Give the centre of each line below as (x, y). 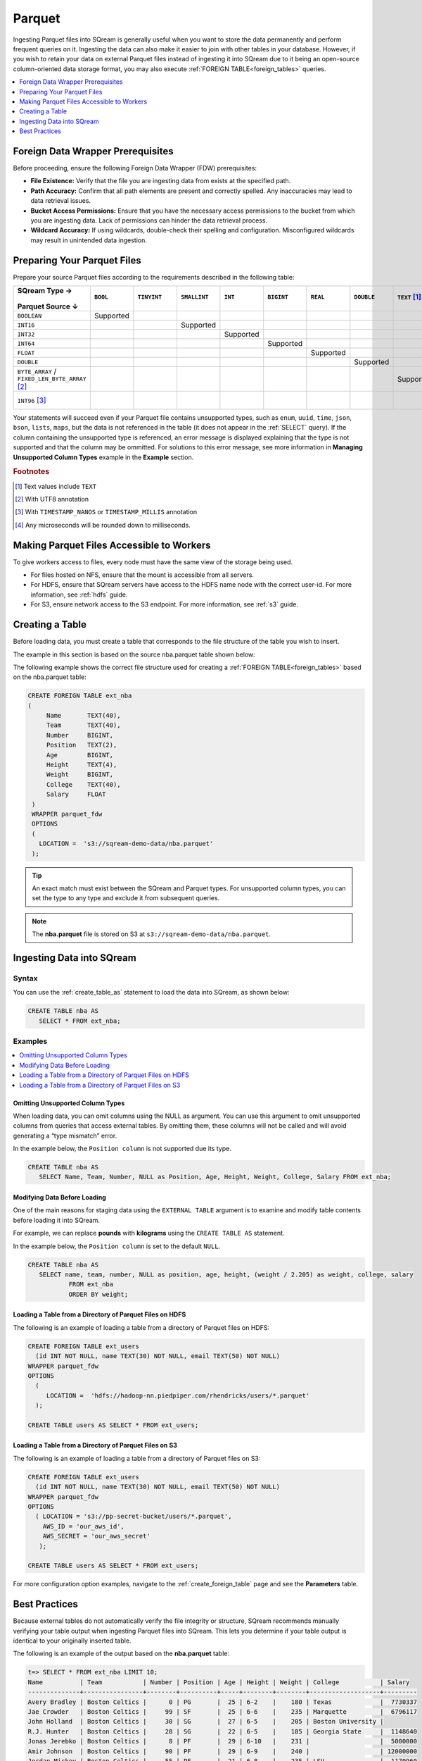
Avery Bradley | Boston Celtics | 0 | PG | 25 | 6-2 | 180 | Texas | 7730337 (223, 1702)
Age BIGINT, (80, 755)
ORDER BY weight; (98, 1294)
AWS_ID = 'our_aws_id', (83, 1526)
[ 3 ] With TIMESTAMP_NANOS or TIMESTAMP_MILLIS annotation (106, 512)
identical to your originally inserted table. (72, 1641)
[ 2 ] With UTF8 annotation (52, 499)
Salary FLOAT (76, 795)
